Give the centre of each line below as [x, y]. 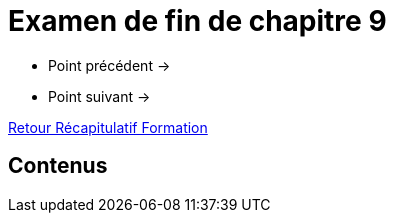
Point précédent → [109, 65]
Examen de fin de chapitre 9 [197, 21]
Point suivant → [99, 96]
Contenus [58, 166]
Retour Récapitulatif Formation [108, 127]
